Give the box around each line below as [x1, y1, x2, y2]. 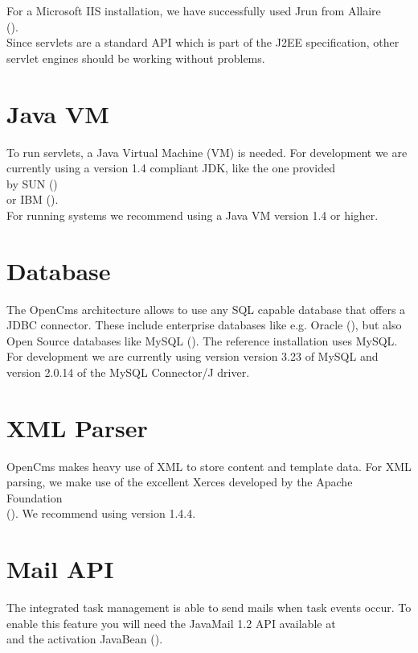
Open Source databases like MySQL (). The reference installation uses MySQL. [6, 332, 398, 349]
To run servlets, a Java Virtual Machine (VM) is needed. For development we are [6, 143, 408, 160]
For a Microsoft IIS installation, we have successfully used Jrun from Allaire [6, 2, 381, 19]
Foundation [6, 489, 63, 506]
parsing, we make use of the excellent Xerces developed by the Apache [6, 473, 353, 490]
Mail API [6, 552, 114, 585]
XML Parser [6, 411, 148, 444]
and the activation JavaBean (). [6, 630, 163, 647]
